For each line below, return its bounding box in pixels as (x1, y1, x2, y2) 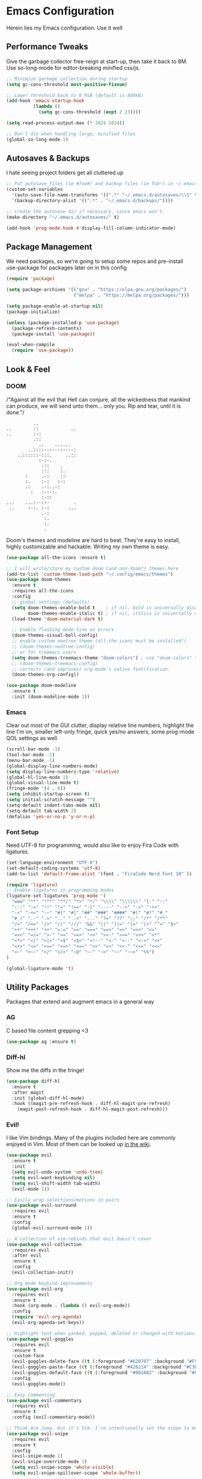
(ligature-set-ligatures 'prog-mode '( (6, 893, 106, 899)
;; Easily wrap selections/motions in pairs (6, 1197, 120, 1203)
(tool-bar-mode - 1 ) (6, 752, 55, 758)
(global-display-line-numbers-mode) (6, 763, 98, 769)
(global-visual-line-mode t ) (6, 780, 79, 786)
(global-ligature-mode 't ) (6, 965, 74, 972)
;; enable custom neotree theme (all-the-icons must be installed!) (11, 638, 187, 644)
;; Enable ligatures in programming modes (6, 887, 114, 893)
